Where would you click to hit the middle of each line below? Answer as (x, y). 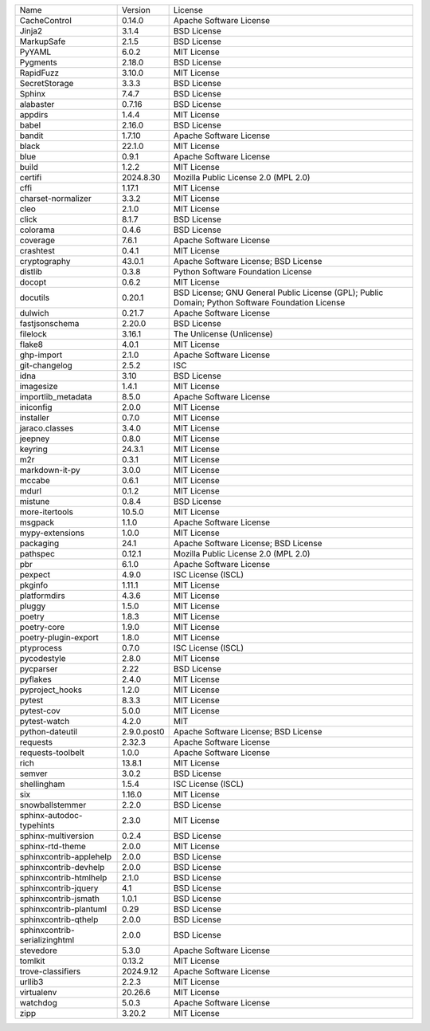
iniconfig (36, 407)
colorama (37, 230)
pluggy (33, 606)
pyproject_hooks (51, 690)
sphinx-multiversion (57, 836)
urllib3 (31, 982)
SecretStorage (47, 83)
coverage (37, 240)
